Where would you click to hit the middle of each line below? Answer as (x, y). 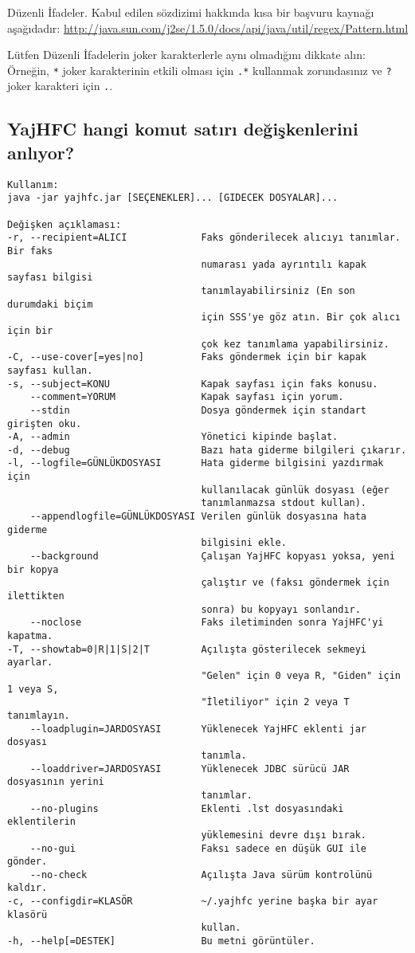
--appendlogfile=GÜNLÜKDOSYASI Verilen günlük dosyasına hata (198, 517)
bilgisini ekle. (244, 543)
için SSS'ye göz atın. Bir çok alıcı (301, 318)
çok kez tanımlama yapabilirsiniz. (295, 344)
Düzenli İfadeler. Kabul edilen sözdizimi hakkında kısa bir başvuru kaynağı (191, 12)
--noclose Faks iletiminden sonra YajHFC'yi (207, 623)
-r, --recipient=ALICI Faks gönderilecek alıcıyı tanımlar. (204, 238)
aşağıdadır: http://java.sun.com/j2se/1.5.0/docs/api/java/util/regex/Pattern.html (208, 27)
